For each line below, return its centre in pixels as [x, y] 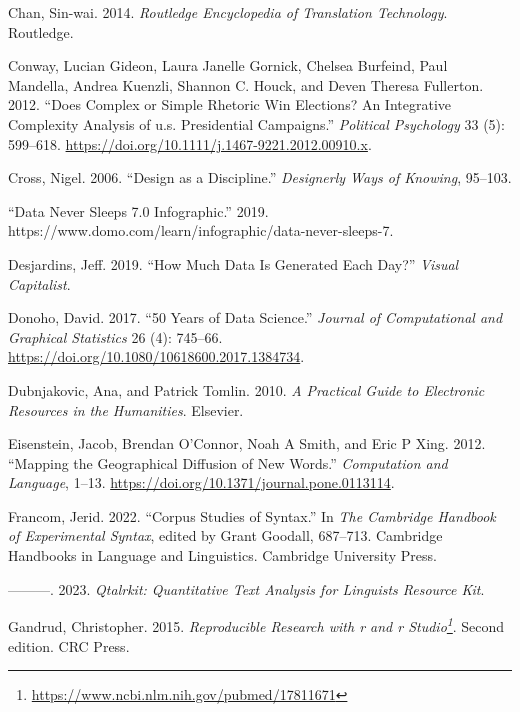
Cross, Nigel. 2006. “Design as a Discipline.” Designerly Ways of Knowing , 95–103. [260, 177]
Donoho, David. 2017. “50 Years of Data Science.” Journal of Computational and [255, 317]
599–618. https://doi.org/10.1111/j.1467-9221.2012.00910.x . [190, 143]
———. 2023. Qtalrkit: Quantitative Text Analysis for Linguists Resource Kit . [246, 588]
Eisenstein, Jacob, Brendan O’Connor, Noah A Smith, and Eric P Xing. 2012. [247, 443]
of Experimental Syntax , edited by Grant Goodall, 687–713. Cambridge [225, 535]
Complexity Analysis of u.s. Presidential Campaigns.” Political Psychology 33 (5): [256, 123]
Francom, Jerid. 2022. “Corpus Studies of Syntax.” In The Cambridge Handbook [252, 515]
